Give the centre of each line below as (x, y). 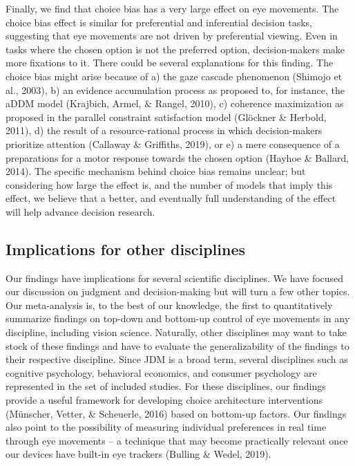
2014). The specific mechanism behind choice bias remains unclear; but (156, 171)
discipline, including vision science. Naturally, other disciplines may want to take (176, 332)
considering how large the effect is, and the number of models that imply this (169, 184)
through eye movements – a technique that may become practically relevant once (177, 440)
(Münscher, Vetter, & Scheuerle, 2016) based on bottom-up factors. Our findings (176, 413)
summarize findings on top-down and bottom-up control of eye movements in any (178, 318)
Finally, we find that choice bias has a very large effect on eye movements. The (172, 8)
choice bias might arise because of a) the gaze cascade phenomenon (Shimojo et (174, 76)
